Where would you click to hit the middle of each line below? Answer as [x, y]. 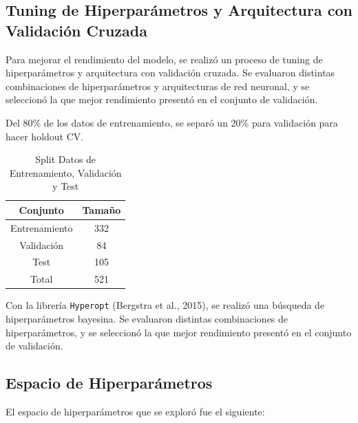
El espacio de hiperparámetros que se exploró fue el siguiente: [135, 412]
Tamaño [102, 209]
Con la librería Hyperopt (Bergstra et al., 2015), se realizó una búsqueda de [165, 305]
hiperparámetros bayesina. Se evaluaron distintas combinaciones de [147, 319]
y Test [66, 186]
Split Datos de [66, 159]
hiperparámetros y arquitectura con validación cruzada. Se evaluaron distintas [170, 73]
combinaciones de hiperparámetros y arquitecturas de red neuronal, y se [158, 86]
